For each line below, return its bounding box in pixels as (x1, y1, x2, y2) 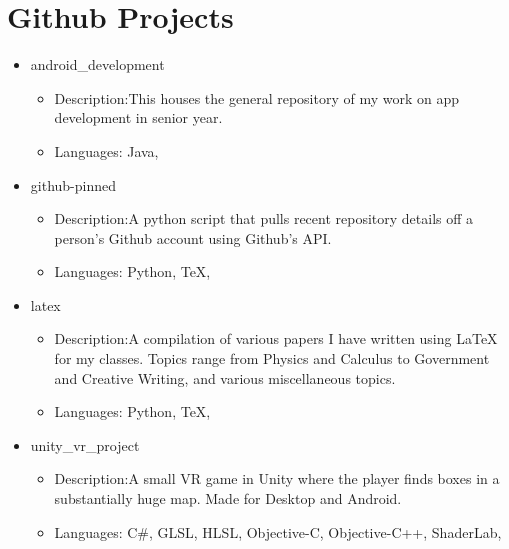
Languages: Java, (54, 140, 159, 161)
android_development (30, 54, 165, 75)
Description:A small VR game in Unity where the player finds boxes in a (54, 468, 500, 489)
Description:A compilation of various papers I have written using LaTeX (54, 328, 498, 349)
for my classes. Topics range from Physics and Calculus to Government (54, 348, 490, 369)
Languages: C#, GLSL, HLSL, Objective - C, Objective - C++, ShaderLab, (54, 521, 502, 542)
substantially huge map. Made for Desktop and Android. (54, 488, 402, 509)
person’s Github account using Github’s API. (54, 227, 332, 248)
